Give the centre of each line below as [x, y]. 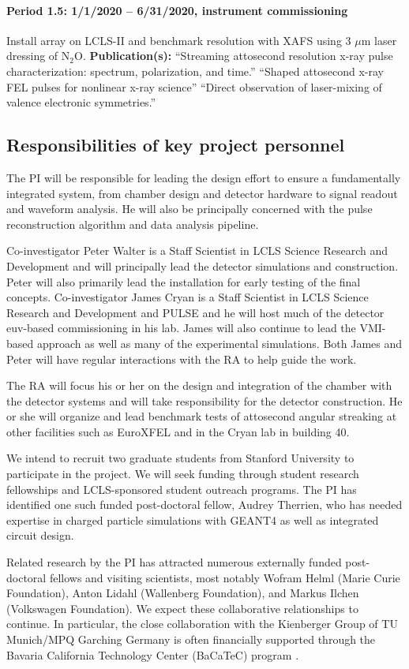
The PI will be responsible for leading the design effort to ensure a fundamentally [204, 177]
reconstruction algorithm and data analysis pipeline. [133, 224]
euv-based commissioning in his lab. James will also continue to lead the [181, 328]
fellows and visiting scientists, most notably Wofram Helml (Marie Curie [225, 577]
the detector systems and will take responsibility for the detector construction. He [204, 400]
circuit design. [40, 535]
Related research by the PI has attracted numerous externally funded [174, 562]
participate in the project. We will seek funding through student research [183, 474]
